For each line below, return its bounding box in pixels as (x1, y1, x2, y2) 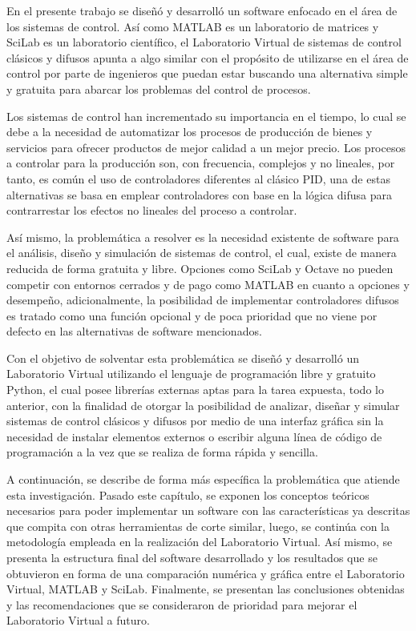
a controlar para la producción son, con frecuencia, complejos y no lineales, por (6, 155, 395, 171)
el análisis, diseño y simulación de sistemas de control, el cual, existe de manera (6, 244, 397, 261)
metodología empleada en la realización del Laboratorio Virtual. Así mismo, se (6, 533, 393, 550)
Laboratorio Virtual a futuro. (6, 612, 150, 629)
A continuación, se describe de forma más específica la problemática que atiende (6, 471, 400, 488)
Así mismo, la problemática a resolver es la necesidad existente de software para (6, 228, 399, 245)
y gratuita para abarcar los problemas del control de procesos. (6, 80, 311, 97)
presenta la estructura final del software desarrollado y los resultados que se (6, 549, 378, 565)
